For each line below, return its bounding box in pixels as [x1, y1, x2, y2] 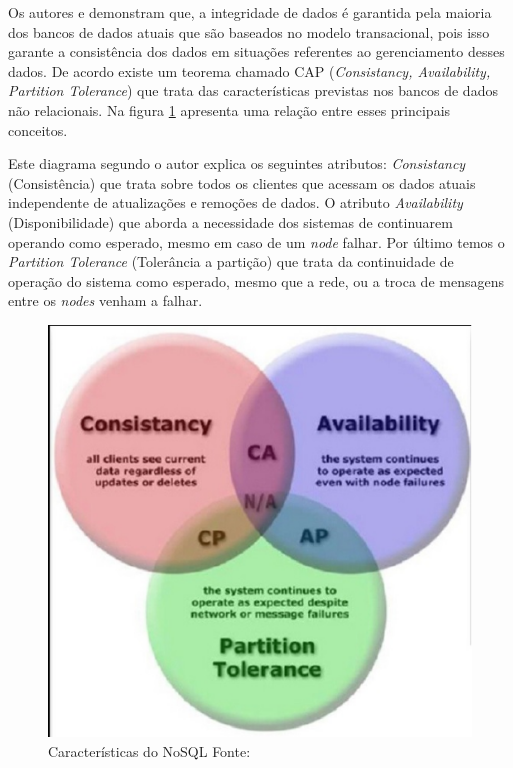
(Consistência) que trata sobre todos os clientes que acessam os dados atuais [8, 172, 476, 193]
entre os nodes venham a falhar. [8, 290, 203, 311]
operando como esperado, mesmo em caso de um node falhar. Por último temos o [8, 231, 505, 252]
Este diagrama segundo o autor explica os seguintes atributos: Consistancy [8, 153, 466, 174]
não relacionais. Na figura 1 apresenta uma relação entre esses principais [8, 99, 451, 120]
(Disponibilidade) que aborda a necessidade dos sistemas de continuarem [8, 211, 453, 232]
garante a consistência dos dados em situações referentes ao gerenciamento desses [8, 41, 505, 62]
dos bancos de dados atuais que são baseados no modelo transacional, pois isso [8, 21, 490, 42]
